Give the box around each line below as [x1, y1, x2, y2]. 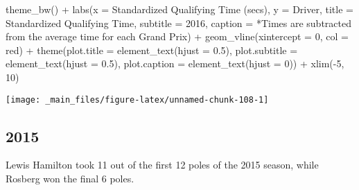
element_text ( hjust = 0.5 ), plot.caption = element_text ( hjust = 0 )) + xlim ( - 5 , [6, 56, 344, 71]
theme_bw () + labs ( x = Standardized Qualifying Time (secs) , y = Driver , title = [6, 2, 353, 16]
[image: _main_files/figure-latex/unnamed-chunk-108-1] [6, 94, 269, 105]
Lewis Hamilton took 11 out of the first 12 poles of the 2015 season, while [6, 157, 319, 172]
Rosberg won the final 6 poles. [6, 171, 134, 186]
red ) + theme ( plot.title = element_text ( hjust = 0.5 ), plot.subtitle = [6, 42, 298, 57]
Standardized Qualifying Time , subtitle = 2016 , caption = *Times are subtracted [6, 15, 351, 30]
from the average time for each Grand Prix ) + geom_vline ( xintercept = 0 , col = [6, 29, 349, 44]
